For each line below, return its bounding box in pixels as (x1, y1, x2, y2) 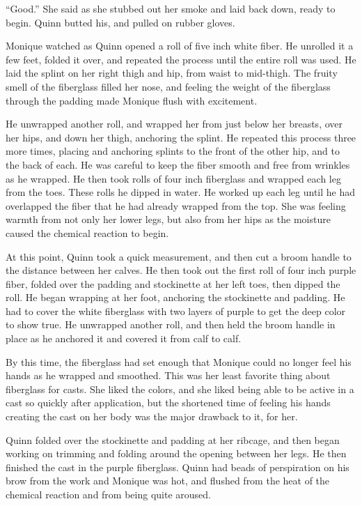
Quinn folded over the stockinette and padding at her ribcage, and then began (6, 432, 340, 447)
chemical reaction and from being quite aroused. (6, 487, 211, 501)
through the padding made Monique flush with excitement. (6, 93, 258, 107)
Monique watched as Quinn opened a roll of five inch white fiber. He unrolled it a (6, 38, 354, 53)
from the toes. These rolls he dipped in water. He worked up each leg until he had (6, 185, 356, 199)
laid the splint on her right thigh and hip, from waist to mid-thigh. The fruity (6, 66, 338, 80)
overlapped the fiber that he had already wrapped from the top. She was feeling (6, 198, 346, 213)
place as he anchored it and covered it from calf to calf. (6, 331, 242, 346)
